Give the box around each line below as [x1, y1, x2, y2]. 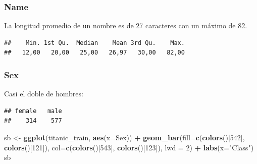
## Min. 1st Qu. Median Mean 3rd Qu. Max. [4, 39, 185, 46]
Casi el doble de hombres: [4, 88, 83, 99]
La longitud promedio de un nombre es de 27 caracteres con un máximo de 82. [4, 20, 247, 31]
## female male [4, 107, 62, 115]
